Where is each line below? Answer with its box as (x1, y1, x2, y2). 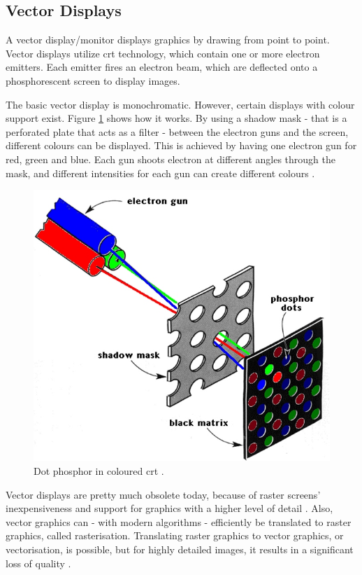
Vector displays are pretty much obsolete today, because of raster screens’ (6, 487, 321, 501)
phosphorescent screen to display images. (6, 73, 180, 88)
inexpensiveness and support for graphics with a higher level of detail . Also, (6, 501, 333, 515)
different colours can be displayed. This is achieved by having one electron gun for (6, 138, 357, 153)
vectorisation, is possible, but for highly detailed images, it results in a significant (6, 541, 354, 556)
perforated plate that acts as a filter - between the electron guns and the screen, (6, 124, 349, 139)
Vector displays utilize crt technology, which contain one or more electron (6, 46, 320, 60)
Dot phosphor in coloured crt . (34, 463, 164, 478)
